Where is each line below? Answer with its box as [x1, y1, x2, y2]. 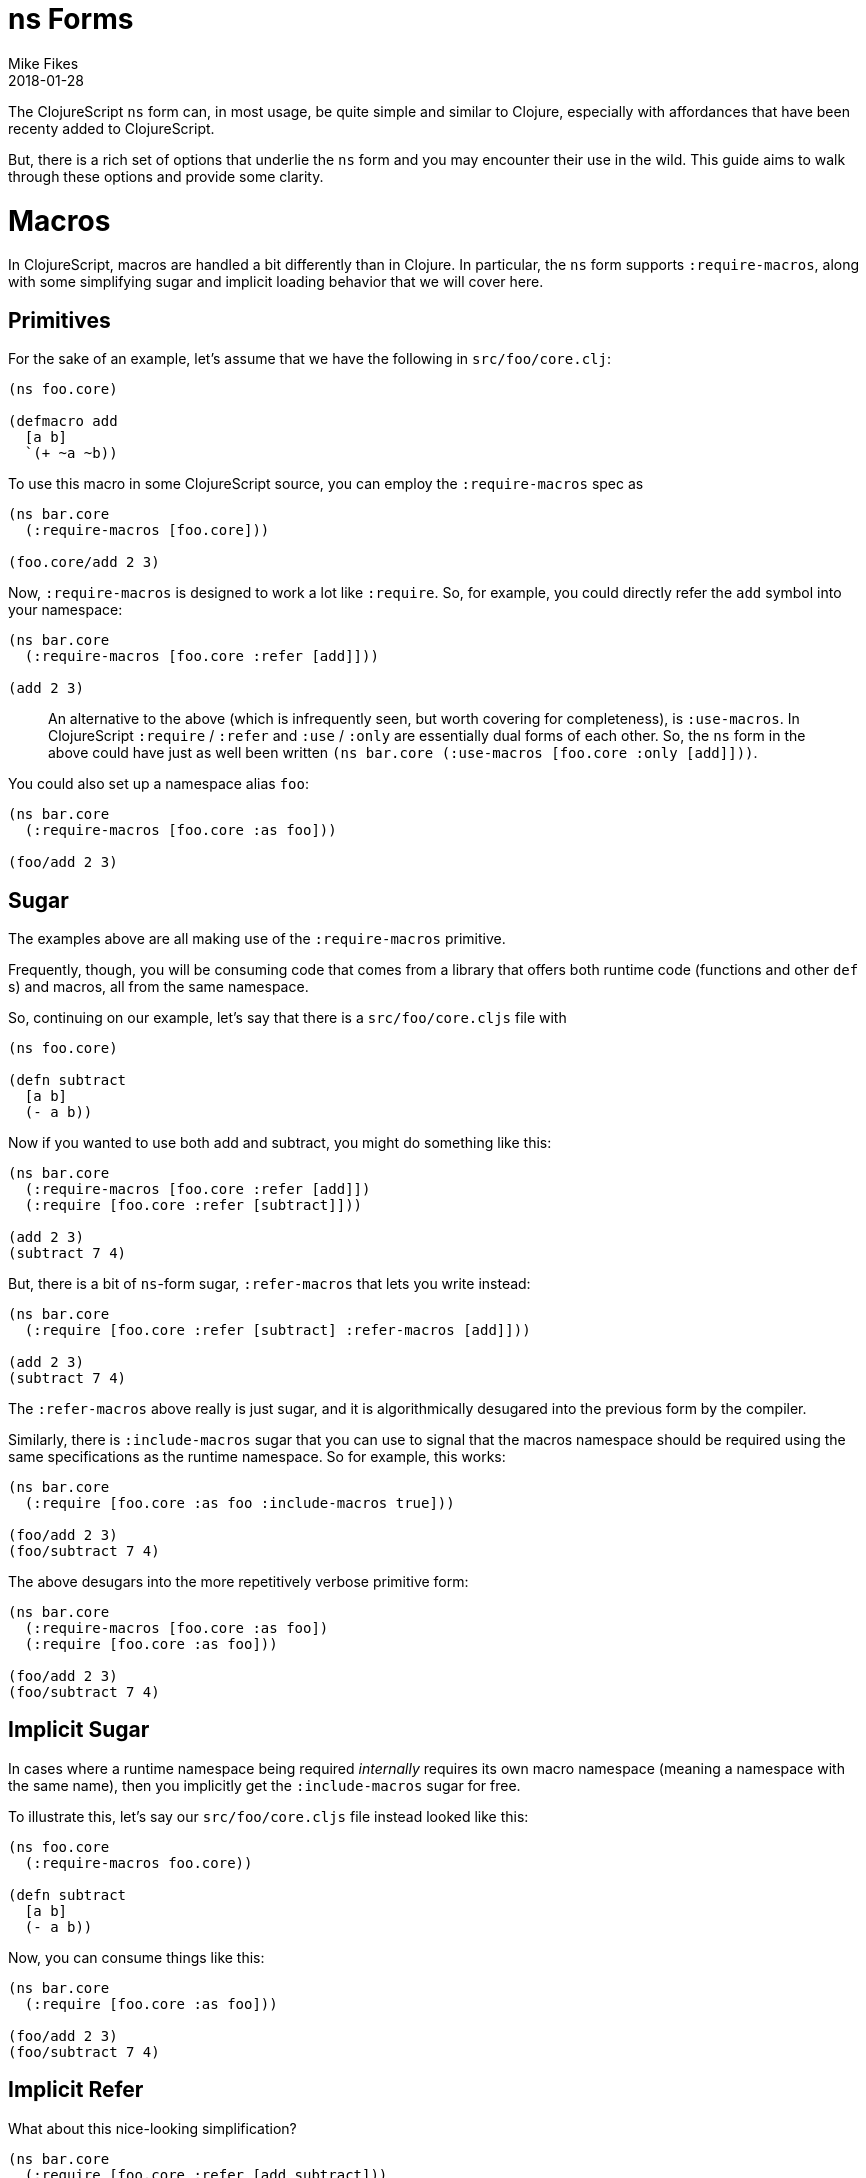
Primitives [8, 307, 111, 333]
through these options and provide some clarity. [8, 167, 324, 185]
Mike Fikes [8, 54, 79, 72]
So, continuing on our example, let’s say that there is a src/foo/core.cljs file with [8, 1008, 567, 1026]
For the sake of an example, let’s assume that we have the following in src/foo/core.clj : [8, 350, 611, 368]
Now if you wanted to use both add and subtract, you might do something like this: [8, 1133, 552, 1151]
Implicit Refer [8, 2077, 144, 2103]
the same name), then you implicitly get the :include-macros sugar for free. [8, 1776, 521, 1794]
